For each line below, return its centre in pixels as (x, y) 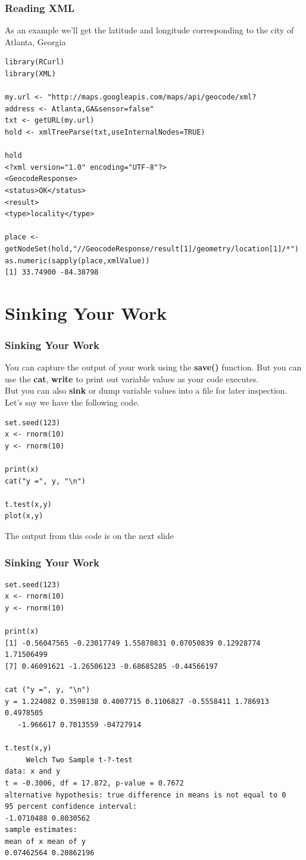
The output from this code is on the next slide (89, 535)
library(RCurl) (35, 62)
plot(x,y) (24, 516)
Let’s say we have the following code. (72, 402)
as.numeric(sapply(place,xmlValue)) (77, 261)
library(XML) (30, 74)
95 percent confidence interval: (71, 807)
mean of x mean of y (46, 841)
